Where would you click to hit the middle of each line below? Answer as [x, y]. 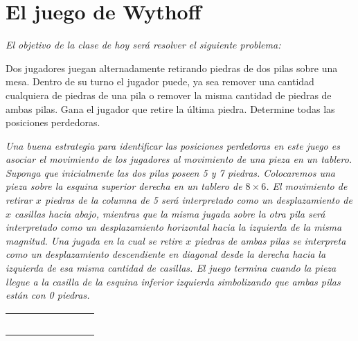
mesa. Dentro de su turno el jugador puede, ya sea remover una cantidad [160, 81]
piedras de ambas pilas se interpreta [270, 240]
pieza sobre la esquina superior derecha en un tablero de [124, 186]
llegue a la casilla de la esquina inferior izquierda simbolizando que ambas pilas [173, 281]
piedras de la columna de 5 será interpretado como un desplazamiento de [198, 200]
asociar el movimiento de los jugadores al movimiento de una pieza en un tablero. [179, 159]
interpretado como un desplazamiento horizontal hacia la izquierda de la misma [174, 227]
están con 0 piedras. [48, 295]
